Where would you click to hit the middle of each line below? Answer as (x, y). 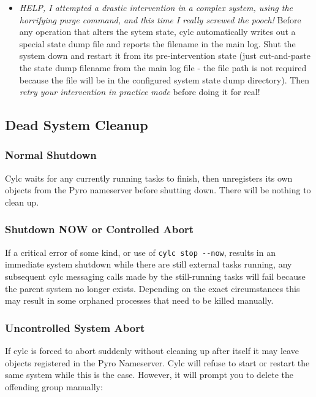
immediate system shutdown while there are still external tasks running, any (149, 264)
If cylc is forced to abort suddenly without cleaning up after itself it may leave (152, 350)
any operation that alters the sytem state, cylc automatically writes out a (157, 32)
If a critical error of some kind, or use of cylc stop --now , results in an (140, 252)
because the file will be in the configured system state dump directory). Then (164, 79)
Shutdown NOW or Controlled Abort (100, 229)
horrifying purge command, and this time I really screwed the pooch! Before (160, 19)
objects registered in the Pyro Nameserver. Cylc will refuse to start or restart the (157, 362)
